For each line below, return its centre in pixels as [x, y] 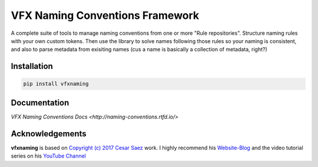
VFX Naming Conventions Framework [105, 15]
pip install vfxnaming [56, 84]
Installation [32, 66]
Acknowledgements [49, 134]
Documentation [40, 102]
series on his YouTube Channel [49, 156]
